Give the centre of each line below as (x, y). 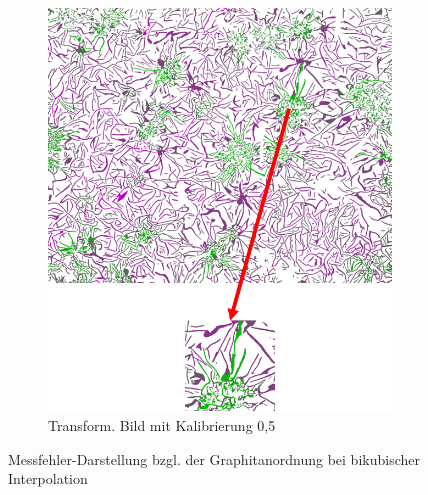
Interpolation (48, 478)
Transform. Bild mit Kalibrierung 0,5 (162, 424)
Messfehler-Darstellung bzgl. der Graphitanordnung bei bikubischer (214, 458)
